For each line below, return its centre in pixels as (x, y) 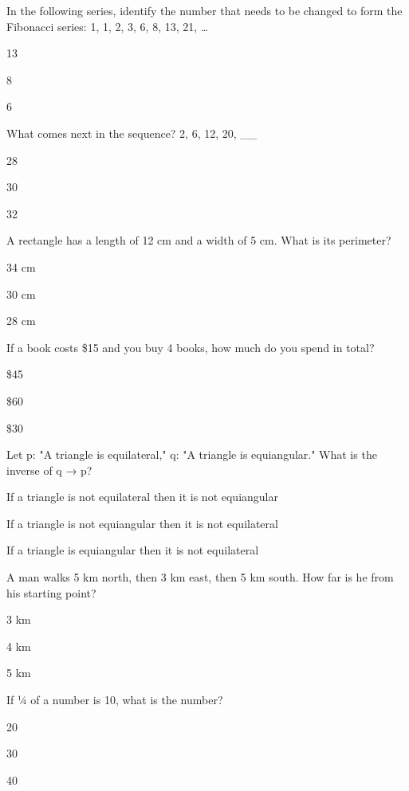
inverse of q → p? (49, 470)
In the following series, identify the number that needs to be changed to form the (204, 10)
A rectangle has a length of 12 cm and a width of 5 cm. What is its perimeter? (199, 240)
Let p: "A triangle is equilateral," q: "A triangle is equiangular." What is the (192, 454)
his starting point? (51, 592)
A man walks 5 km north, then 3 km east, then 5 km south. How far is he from (200, 577)
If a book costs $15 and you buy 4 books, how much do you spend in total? (191, 347)
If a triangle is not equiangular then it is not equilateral (142, 523)
